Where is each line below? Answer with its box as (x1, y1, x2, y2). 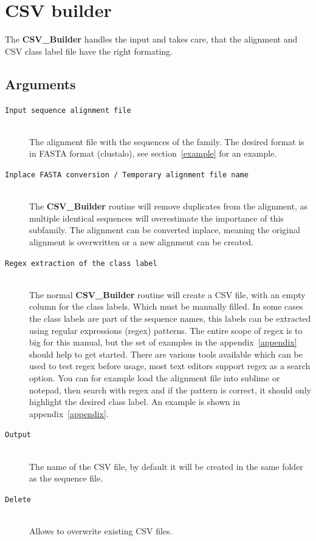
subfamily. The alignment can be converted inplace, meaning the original (29, 223, 300, 236)
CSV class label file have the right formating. (5, 44, 173, 57)
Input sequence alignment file (5, 106, 131, 115)
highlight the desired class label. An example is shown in (29, 395, 240, 408)
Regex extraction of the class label (5, 259, 157, 268)
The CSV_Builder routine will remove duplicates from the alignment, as (29, 200, 307, 213)
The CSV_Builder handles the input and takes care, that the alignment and (5, 33, 298, 46)
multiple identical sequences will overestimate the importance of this (29, 211, 284, 224)
